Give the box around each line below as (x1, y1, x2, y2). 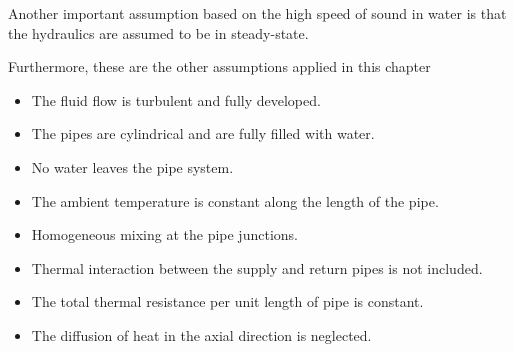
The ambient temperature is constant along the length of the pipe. (31, 190, 439, 211)
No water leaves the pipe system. (31, 156, 234, 177)
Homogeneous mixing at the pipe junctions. (31, 224, 298, 245)
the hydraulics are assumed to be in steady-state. (8, 22, 309, 43)
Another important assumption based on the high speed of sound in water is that (8, 3, 507, 23)
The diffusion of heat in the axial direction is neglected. (31, 324, 372, 345)
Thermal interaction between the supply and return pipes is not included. (31, 257, 483, 278)
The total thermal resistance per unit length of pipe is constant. (31, 291, 424, 312)
